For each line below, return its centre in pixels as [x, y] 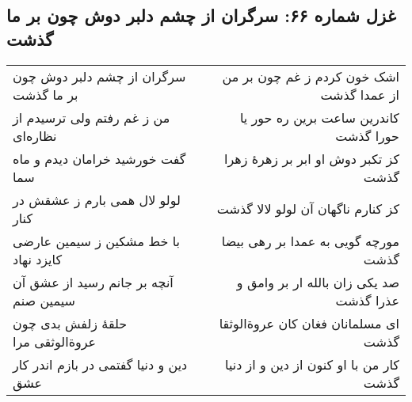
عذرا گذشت [367, 300]
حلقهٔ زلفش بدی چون [70, 323]
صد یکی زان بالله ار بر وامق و [318, 282]
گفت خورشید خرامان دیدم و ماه [99, 158]
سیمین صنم [44, 300]
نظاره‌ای [35, 135]
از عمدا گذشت [360, 94]
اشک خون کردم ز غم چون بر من [311, 76]
